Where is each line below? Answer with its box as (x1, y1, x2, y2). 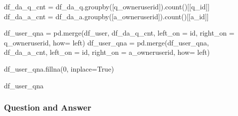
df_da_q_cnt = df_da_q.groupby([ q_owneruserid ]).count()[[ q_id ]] (4, 1, 210, 11)
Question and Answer (4, 101, 92, 114)
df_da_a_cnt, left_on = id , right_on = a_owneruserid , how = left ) (4, 47, 210, 57)
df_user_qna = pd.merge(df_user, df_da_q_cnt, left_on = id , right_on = (4, 28, 235, 38)
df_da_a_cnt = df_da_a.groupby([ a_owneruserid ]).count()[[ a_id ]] (4, 11, 209, 21)
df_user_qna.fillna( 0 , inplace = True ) (4, 63, 114, 74)
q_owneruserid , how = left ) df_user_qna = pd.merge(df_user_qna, (4, 37, 209, 47)
